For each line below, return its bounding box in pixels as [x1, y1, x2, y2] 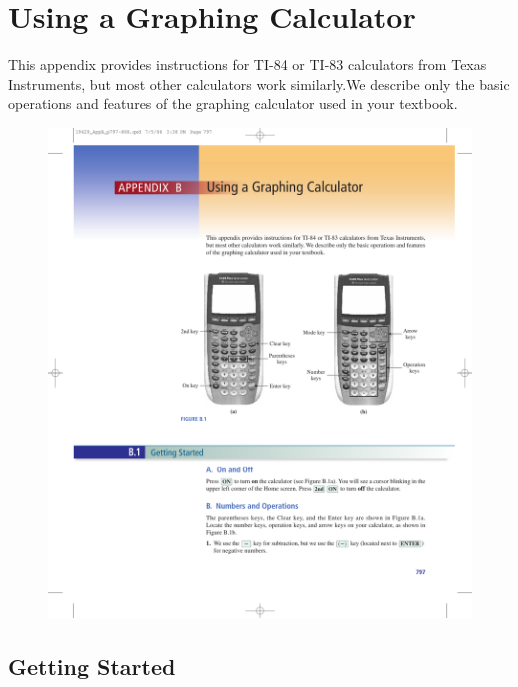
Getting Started [8, 650, 176, 681]
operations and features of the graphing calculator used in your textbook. [8, 93, 458, 114]
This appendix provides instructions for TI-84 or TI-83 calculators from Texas [8, 54, 487, 75]
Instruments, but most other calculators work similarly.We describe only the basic [8, 73, 510, 94]
